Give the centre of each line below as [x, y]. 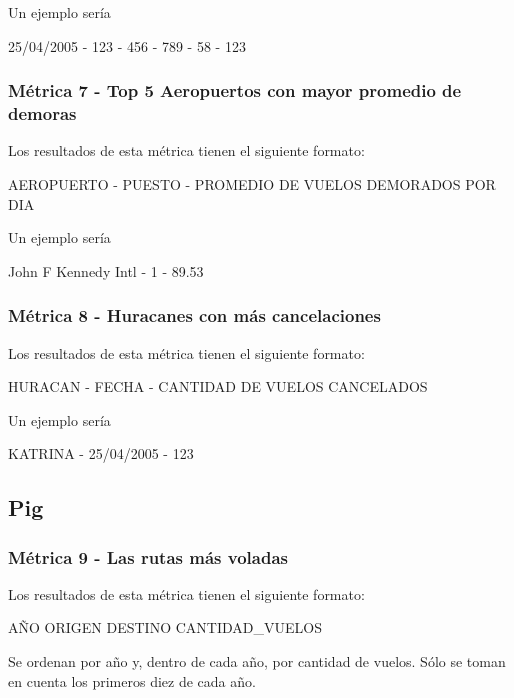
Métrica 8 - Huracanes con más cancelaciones [194, 315]
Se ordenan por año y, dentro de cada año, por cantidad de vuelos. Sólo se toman [257, 661]
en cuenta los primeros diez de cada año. [132, 680]
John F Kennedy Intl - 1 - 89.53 [106, 270]
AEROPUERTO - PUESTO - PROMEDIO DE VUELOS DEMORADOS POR [252, 183]
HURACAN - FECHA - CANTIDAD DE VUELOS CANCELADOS [218, 386]
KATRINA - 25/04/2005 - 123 [101, 453]
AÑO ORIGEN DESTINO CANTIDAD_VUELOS [165, 627]
